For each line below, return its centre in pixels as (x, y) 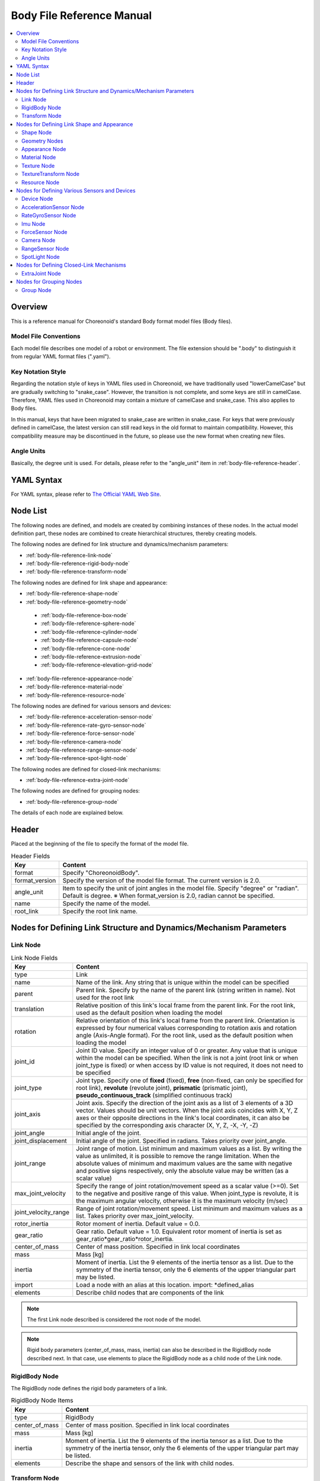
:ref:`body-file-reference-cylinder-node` (89, 631)
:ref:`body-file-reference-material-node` (75, 687)
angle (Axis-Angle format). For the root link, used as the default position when (185, 1036)
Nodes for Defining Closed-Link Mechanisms (71, 265)
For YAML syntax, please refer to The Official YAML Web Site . (86, 494)
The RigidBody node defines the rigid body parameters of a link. (89, 1388)
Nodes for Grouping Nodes (49, 282)
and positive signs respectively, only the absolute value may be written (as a (182, 1171)
